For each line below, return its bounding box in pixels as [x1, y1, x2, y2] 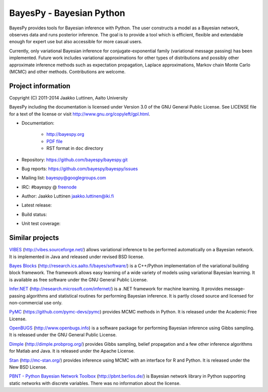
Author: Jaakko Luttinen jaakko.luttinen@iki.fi [21, 193, 114, 199]
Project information [9, 82, 70, 90]
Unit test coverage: [21, 220, 61, 226]
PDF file [46, 138, 63, 144]
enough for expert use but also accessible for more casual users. [9, 39, 142, 45]
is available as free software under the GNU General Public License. [9, 277, 148, 283]
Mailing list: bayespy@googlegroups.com [21, 175, 106, 181]
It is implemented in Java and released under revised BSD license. [9, 254, 144, 260]
